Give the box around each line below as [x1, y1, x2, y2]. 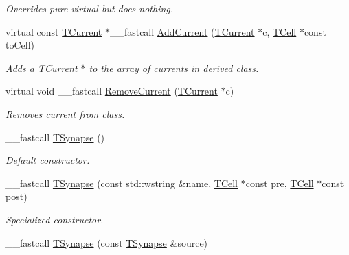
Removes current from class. [5, 106, 125, 121]
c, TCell [262, 24, 297, 38]
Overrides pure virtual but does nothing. [5, 1, 174, 15]
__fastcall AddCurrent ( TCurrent [109, 24, 255, 38]
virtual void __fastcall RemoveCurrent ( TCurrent [5, 84, 218, 98]
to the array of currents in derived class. [89, 60, 259, 75]
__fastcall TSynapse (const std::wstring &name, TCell [5, 175, 238, 190]
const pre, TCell [245, 175, 314, 190]
